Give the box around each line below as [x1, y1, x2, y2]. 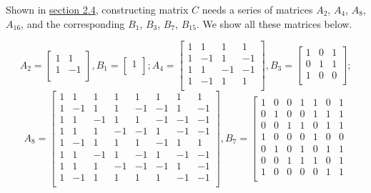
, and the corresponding [21, 16, 125, 31]
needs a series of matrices [202, 2, 313, 16]
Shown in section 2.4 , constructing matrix [6, 2, 189, 16]
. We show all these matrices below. [196, 16, 352, 31]
